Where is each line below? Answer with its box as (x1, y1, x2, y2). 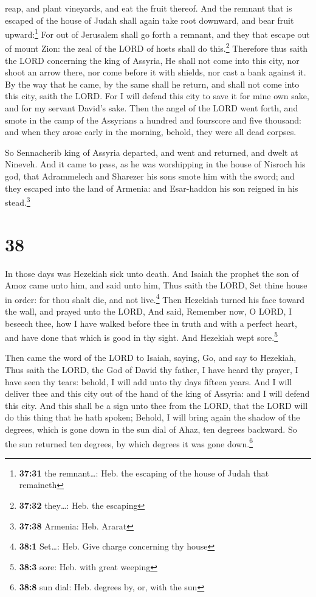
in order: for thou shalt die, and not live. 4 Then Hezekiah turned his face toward (5, 291, 305, 305)
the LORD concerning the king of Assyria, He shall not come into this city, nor (5, 54, 300, 66)
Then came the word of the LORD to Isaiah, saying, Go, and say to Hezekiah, (5, 351, 297, 364)
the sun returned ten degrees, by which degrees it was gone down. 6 (5, 435, 253, 450)
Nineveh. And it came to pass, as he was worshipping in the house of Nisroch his (5, 158, 306, 170)
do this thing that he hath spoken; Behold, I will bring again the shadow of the (5, 411, 300, 424)
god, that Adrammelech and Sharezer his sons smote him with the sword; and (5, 170, 295, 183)
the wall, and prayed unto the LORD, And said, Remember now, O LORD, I (5, 305, 292, 318)
